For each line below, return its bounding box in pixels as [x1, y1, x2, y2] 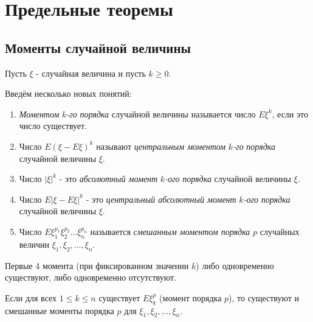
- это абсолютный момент [59, 172, 158, 185]
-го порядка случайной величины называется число [66, 107, 256, 120]
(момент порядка [159, 291, 222, 304]
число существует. [19, 119, 88, 132]
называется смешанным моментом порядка [90, 225, 250, 237]
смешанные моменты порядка [5, 304, 114, 317]
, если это [272, 107, 308, 120]
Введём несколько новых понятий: [5, 87, 132, 100]
